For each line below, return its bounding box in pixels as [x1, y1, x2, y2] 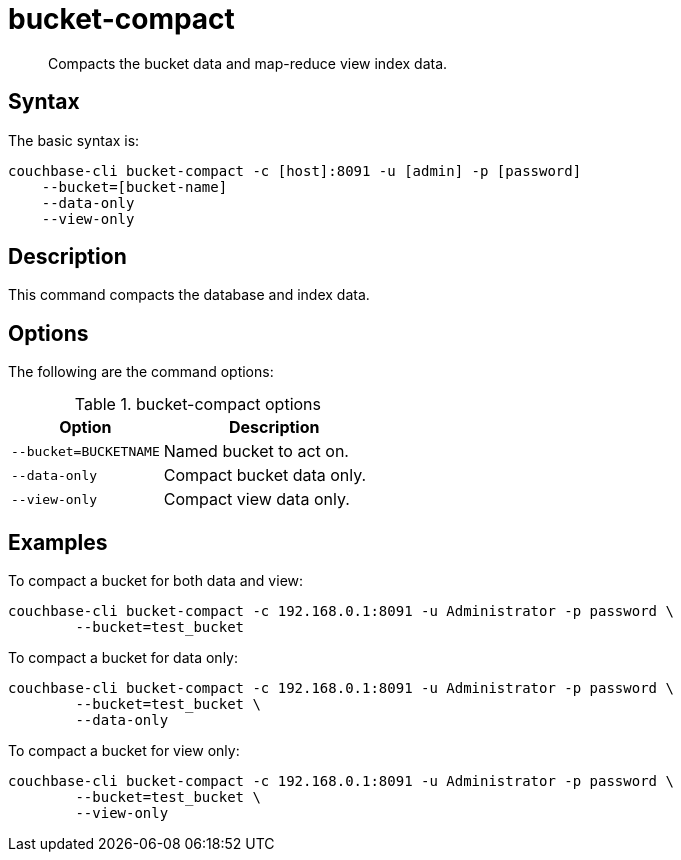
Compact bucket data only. [163, 465, 367, 486]
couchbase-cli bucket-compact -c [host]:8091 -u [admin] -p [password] [8, 162, 582, 179]
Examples [8, 529, 108, 555]
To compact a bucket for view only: [8, 742, 240, 760]
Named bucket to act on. [163, 441, 349, 462]
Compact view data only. [163, 489, 350, 510]
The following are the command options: [8, 363, 274, 381]
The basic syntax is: [8, 131, 140, 149]
